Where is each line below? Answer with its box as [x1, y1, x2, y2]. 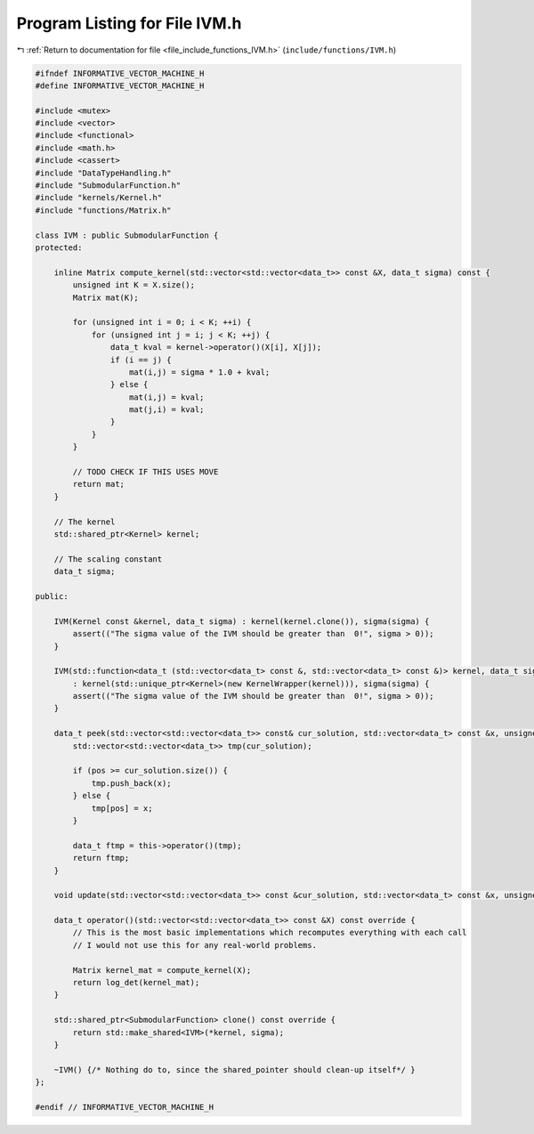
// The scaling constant [53, 554, 163, 564]
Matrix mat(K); [72, 292, 140, 303]
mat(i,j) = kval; [129, 392, 205, 402]
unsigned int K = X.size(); [72, 280, 196, 290]
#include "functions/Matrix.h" [35, 205, 173, 215]
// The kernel [53, 516, 116, 527]
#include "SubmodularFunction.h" [35, 181, 182, 190]
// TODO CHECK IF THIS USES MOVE [72, 467, 219, 477]
